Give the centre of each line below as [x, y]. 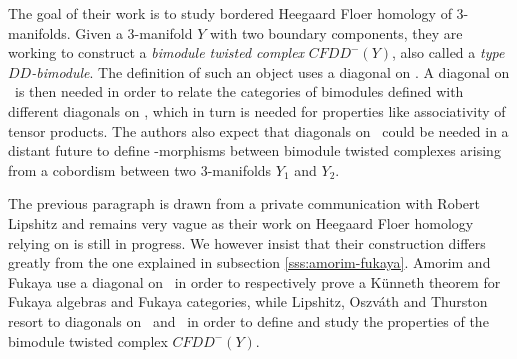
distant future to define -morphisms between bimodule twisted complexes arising [254, 150]
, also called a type [448, 52]
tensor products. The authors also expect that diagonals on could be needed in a [258, 130]
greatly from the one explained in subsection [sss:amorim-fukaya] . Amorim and [249, 262]
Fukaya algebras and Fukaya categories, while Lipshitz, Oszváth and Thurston [248, 301]
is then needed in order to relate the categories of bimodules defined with [239, 91]
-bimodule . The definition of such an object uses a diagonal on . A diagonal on [270, 71]
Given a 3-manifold [134, 32]
